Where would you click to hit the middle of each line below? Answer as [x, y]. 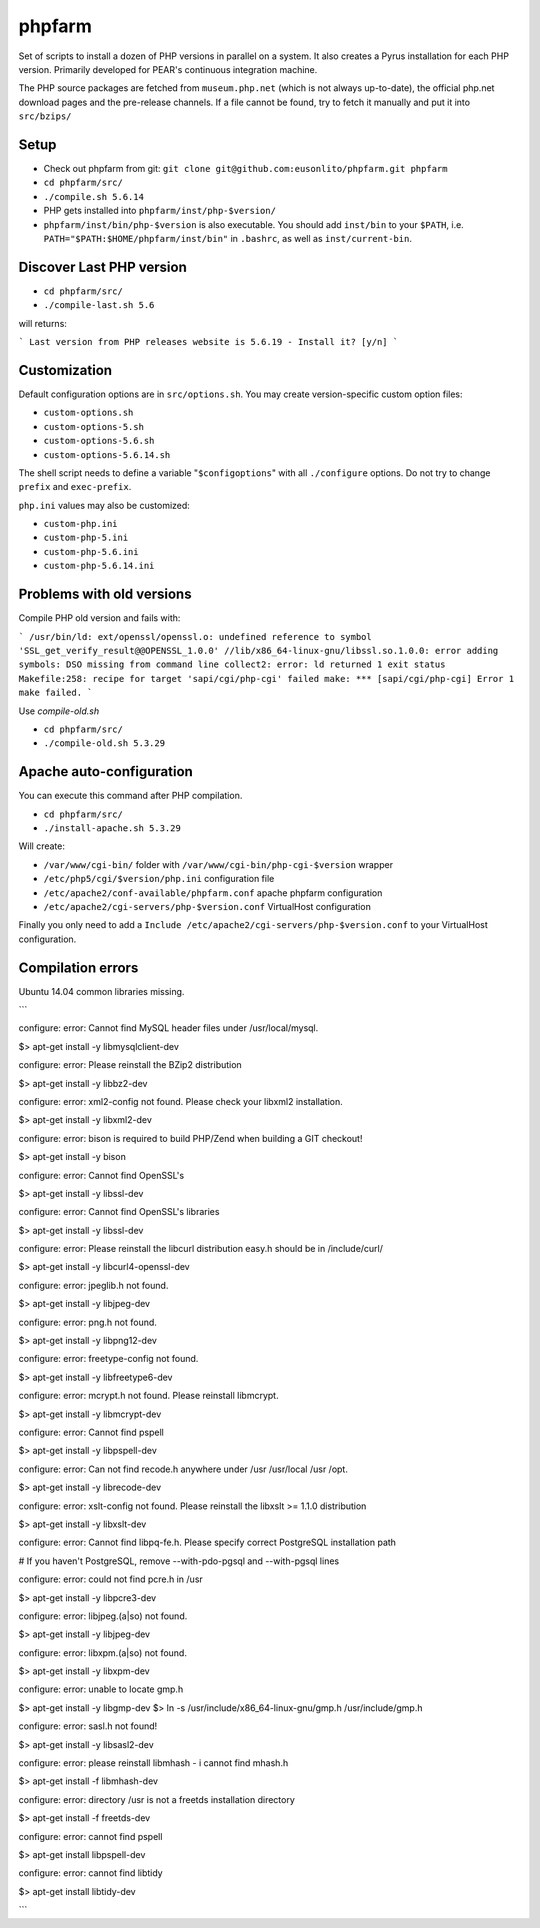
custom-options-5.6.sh [99, 441]
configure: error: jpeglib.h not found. [93, 1285]
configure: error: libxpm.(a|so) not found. [102, 1652]
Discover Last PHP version [102, 266]
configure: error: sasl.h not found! [88, 1726]
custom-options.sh [88, 413]
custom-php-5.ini [86, 538]
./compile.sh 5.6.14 [94, 196]
